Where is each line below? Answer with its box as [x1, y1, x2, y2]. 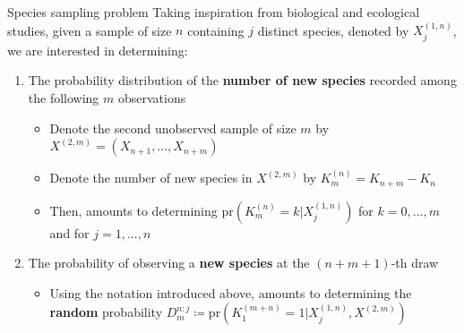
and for [49, 223, 90, 242]
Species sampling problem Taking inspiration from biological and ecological [7, 3, 420, 21]
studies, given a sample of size [7, 21, 172, 39]
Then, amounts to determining [49, 201, 218, 219]
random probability [49, 303, 163, 321]
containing [187, 21, 245, 39]
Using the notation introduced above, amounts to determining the [49, 283, 412, 302]
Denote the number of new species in [49, 168, 253, 187]
